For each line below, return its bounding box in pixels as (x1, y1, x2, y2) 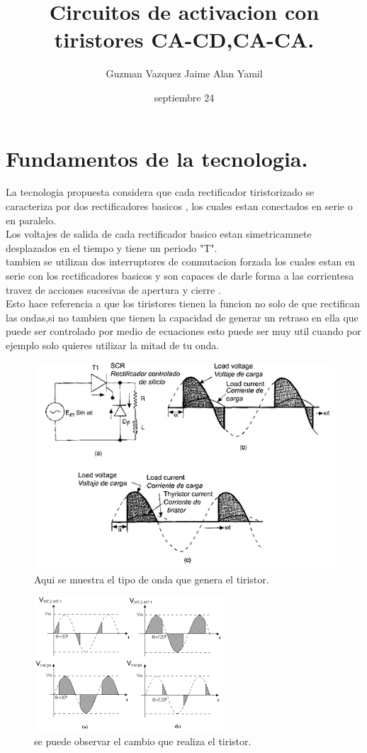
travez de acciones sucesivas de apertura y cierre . (6, 282, 221, 297)
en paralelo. (6, 212, 56, 227)
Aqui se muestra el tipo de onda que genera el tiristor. (34, 571, 269, 586)
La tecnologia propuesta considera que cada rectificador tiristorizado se (6, 185, 315, 199)
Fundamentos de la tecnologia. (6, 143, 308, 172)
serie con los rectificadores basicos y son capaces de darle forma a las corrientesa (6, 268, 354, 282)
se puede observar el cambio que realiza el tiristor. (34, 734, 252, 749)
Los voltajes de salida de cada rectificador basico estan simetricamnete (6, 226, 312, 241)
